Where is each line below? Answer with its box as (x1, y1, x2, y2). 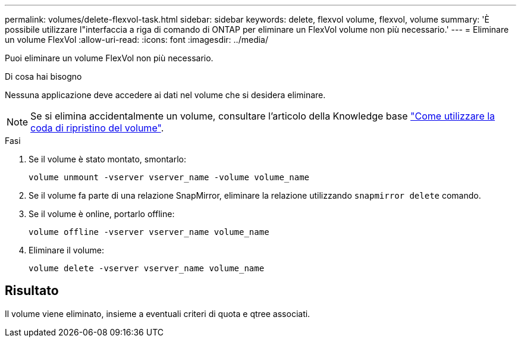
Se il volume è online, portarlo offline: (29, 209, 175, 219)
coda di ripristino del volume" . (30, 122, 164, 134)
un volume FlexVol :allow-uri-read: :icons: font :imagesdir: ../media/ (5, 34, 268, 45)
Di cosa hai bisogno (5, 71, 82, 81)
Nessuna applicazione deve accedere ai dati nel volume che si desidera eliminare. (5, 90, 326, 100)
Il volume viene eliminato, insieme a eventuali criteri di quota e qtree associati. (5, 308, 310, 319)
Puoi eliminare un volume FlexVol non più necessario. (5, 53, 214, 63)
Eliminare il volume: (29, 245, 104, 255)
